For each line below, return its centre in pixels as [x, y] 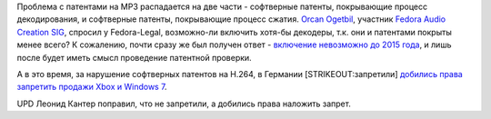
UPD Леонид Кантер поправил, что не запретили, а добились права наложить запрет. [184, 104]
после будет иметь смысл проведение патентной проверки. [134, 57]
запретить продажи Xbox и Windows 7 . [92, 87]
